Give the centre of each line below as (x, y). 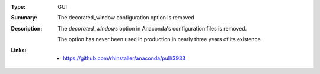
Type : (18, 7)
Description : (27, 28)
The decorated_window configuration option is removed (126, 18)
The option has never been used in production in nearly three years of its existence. (160, 39)
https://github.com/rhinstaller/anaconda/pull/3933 (124, 58)
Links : (19, 50)
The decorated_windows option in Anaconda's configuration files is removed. (152, 28)
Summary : (24, 18)
